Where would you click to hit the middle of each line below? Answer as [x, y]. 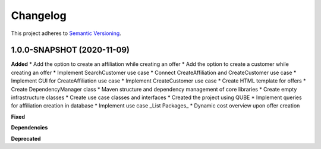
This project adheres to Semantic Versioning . [66, 33]
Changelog [39, 15]
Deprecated [26, 138]
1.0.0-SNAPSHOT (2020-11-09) [70, 50]
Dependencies [29, 128]
